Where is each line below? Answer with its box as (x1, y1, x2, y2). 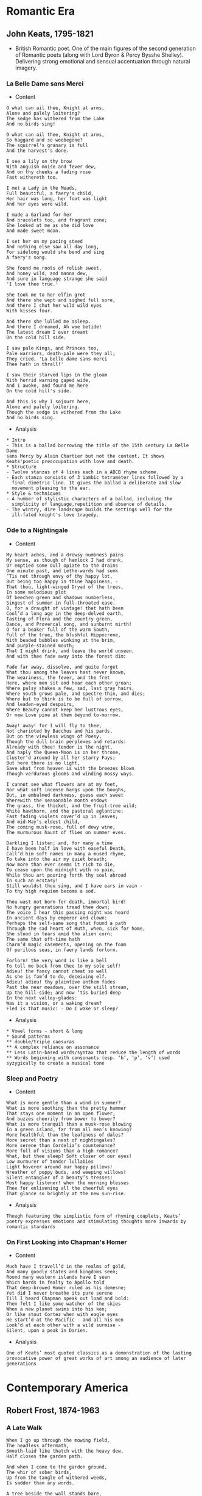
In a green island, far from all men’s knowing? (6, 1126, 132, 1132)
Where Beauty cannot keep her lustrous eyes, (6, 707, 124, 713)
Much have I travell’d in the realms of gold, (6, 1264, 127, 1270)
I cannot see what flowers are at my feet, (6, 781, 119, 788)
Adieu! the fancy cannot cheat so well (6, 968, 108, 974)
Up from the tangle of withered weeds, (6, 1475, 108, 1481)
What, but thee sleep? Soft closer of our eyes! (6, 1153, 132, 1159)
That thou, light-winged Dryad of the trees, (6, 584, 124, 590)
